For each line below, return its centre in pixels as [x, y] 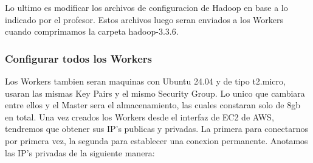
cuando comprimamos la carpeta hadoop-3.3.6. [92, 31]
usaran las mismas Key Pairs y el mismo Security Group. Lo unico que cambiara [155, 93]
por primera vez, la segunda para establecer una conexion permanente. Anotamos [156, 140]
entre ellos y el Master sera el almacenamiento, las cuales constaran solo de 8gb [153, 105]
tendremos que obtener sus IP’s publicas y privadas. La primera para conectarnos [156, 129]
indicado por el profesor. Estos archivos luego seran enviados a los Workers [144, 19]
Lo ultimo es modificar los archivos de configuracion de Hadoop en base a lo [146, 7]
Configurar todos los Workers [79, 58]
